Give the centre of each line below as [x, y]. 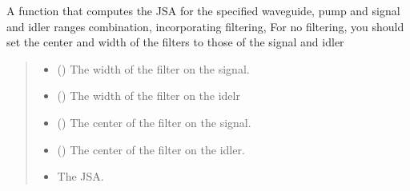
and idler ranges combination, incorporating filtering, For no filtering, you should [205, 26]
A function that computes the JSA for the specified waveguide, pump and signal [203, 10]
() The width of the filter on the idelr [149, 95]
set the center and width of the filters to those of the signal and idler [175, 42]
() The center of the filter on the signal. [154, 122]
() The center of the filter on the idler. [151, 149]
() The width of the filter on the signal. [153, 68]
